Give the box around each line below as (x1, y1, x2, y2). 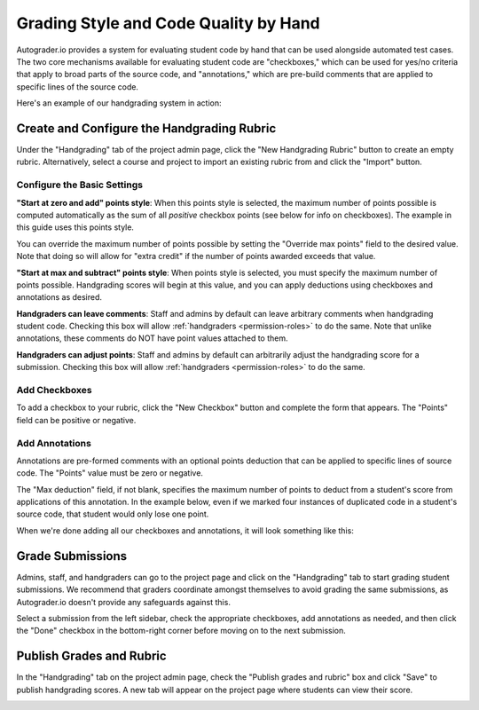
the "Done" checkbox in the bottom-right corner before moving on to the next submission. (16, 626, 346, 636)
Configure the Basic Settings (16, 178, 144, 191)
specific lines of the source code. (16, 81, 139, 92)
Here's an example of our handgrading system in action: (16, 98, 222, 108)
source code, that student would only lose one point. (16, 509, 209, 519)
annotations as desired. (16, 292, 102, 303)
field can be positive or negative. (16, 414, 137, 425)
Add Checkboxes (16, 384, 92, 396)
